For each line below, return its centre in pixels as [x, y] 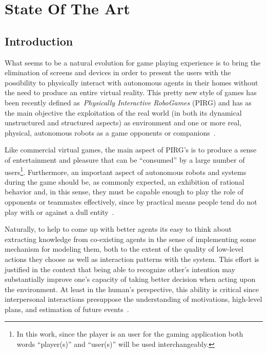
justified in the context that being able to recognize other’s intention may [120, 269]
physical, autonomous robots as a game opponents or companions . [110, 132]
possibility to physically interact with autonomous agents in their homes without [131, 82]
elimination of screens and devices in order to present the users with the [118, 72]
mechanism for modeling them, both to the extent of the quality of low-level [124, 249]
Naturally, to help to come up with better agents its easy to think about [118, 229]
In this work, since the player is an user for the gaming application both [130, 334]
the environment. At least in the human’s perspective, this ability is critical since [132, 289]
